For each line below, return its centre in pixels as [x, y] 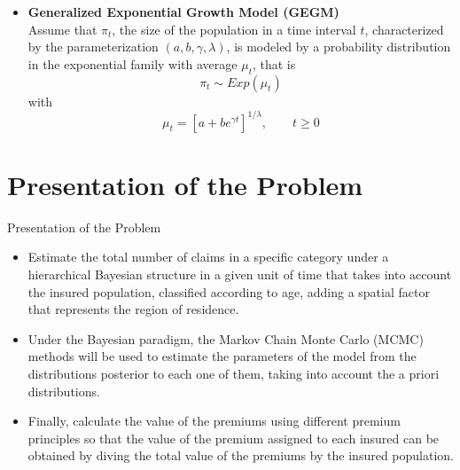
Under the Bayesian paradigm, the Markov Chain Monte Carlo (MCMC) [226, 338]
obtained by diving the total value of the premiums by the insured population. [241, 455]
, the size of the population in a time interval [234, 29]
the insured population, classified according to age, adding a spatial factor [229, 291]
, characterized [404, 29]
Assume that [62, 29]
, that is [274, 63]
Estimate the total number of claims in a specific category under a [208, 257]
